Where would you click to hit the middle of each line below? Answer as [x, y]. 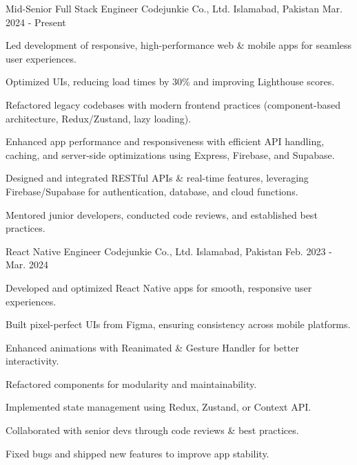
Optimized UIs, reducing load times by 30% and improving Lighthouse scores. [170, 82]
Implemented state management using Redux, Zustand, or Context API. [159, 407]
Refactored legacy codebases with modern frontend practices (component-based [173, 104]
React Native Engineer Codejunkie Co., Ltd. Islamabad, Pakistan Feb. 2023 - [169, 251]
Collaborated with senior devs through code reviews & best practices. [152, 430]
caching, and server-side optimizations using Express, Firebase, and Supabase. [170, 154]
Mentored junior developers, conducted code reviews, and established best [162, 214]
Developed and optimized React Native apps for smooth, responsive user [159, 287]
